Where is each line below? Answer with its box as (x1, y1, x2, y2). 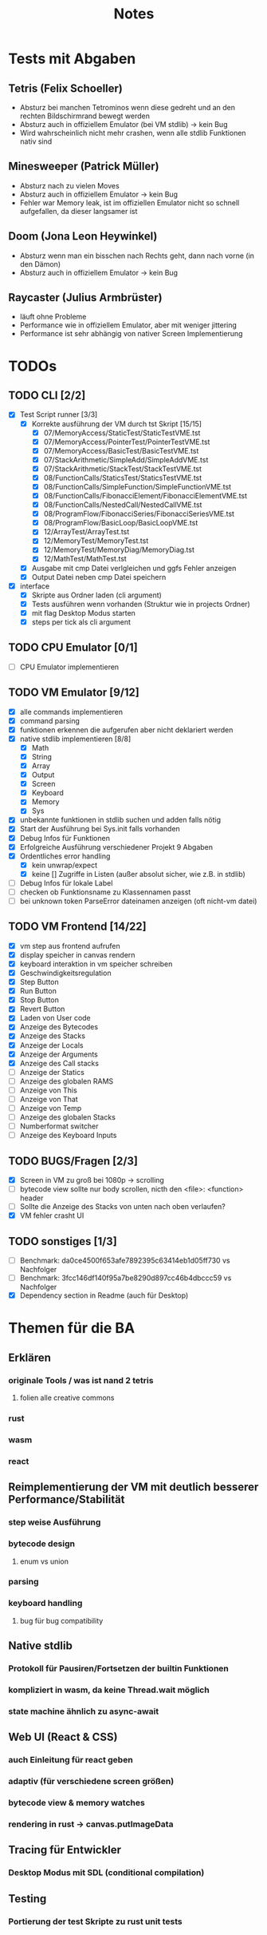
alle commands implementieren (19, 707, 124, 716)
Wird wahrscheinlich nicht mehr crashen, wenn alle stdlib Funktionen (19, 129, 246, 137)
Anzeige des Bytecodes (19, 1022, 98, 1032)
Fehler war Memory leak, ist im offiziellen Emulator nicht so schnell (19, 197, 240, 208)
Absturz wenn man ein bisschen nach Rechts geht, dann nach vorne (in (19, 251, 255, 260)
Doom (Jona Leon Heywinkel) (8, 229, 158, 244)
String (31, 751, 52, 761)
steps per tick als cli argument (31, 617, 132, 627)
